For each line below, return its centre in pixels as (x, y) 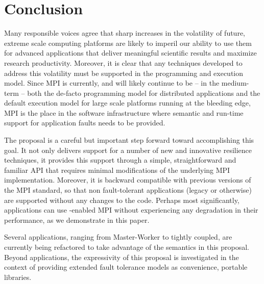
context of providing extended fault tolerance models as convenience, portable (126, 267)
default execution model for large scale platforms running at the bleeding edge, (127, 103)
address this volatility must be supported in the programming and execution (124, 73)
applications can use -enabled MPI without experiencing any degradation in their (131, 210)
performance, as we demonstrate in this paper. (77, 220)
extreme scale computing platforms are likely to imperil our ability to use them (128, 43)
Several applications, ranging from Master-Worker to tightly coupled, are (118, 237)
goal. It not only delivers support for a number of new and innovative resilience (128, 150)
